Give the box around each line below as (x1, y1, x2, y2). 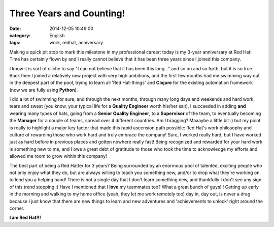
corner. (9, 205, 25, 211)
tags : (9, 40, 21, 46)
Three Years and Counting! (9, 8, 125, 19)
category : (9, 32, 31, 38)
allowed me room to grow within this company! (9, 153, 108, 159)
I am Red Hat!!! (9, 214, 41, 221)
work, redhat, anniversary (49, 40, 104, 46)
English (49, 32, 65, 38)
